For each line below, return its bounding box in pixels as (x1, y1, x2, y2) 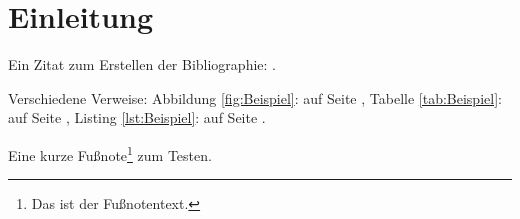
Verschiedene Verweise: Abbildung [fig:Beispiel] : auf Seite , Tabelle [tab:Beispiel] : (8, 87, 502, 108)
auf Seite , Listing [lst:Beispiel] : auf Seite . (8, 107, 266, 128)
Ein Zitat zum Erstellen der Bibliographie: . (8, 54, 276, 75)
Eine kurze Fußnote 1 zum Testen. (8, 141, 212, 165)
